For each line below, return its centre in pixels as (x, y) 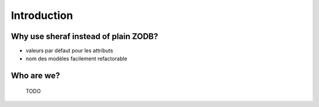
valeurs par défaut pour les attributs (69, 51)
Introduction (42, 15)
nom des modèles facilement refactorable (77, 59)
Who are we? (35, 76)
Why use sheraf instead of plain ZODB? (84, 36)
